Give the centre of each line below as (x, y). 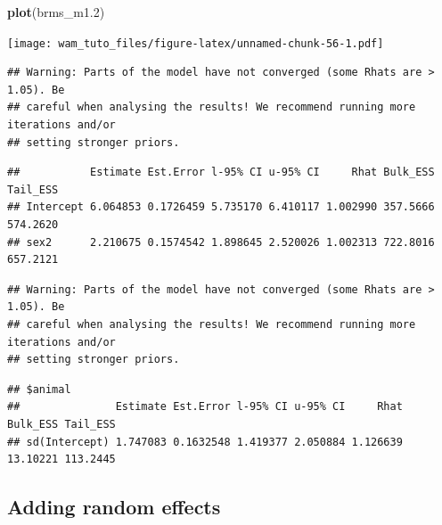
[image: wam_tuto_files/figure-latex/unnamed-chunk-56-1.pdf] (196, 43)
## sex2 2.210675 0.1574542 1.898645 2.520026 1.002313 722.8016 (221, 242)
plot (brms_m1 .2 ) (56, 12)
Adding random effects (114, 507)
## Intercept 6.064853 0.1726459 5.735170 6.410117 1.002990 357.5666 (221, 207)
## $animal (39, 389)
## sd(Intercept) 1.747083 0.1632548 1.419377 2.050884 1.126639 (205, 442)
